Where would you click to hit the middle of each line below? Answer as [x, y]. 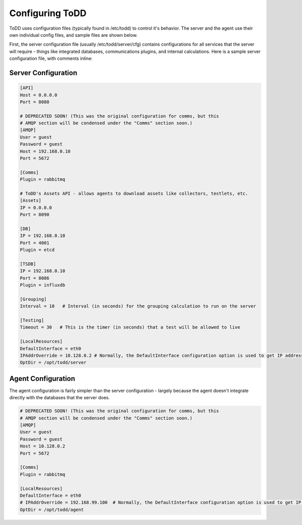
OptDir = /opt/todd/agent [52, 509]
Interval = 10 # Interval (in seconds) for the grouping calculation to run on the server [138, 306]
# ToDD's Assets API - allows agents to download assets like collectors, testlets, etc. [134, 193]
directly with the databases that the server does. [60, 398]
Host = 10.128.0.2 [43, 446]
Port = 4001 [35, 243]
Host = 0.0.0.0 [39, 95]
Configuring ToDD [48, 13]
